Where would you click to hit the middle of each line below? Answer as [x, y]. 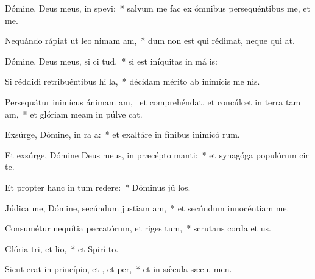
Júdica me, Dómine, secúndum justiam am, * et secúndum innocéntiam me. [147, 207]
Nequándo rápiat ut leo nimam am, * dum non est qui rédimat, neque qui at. [150, 41]
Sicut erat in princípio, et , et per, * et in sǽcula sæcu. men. [119, 269]
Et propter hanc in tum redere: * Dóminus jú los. [98, 187]
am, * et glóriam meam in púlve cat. [74, 114]
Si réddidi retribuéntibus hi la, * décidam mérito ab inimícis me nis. [133, 81]
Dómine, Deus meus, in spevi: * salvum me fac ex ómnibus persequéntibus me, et [158, 8]
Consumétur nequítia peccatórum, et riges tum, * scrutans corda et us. [138, 228]
